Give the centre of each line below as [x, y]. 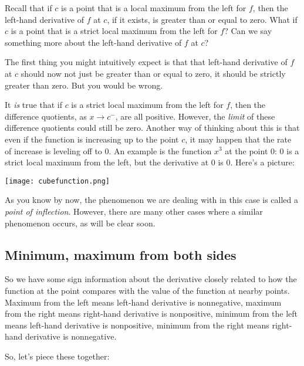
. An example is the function [160, 150]
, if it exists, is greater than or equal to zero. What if [202, 19]
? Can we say [248, 31]
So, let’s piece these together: [57, 356]
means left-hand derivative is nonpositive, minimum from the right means [137, 325]
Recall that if [28, 8]
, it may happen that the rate [238, 139]
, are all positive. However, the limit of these [195, 116]
